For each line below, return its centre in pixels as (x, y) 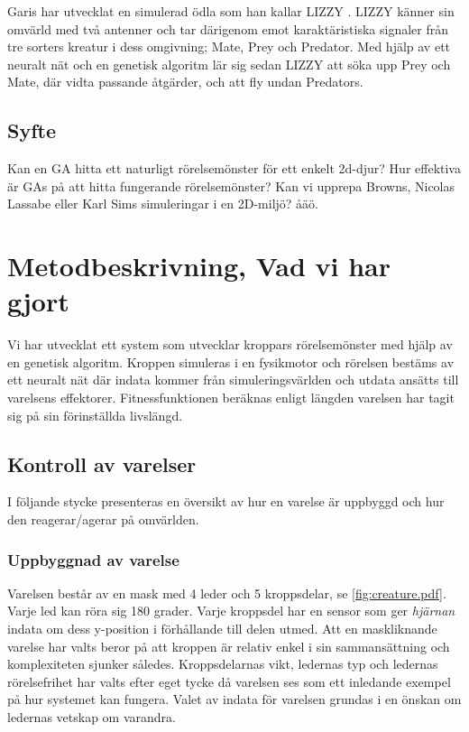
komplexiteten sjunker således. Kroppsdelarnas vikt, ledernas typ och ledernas (223, 664)
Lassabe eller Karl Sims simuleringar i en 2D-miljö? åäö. (163, 204)
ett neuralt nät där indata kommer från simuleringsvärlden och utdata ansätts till (233, 380)
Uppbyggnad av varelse (93, 559)
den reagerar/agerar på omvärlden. (103, 519)
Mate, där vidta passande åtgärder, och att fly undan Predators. (185, 82)
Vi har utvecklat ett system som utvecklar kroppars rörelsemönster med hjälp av (230, 344)
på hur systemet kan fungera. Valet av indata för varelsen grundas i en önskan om (234, 699)
